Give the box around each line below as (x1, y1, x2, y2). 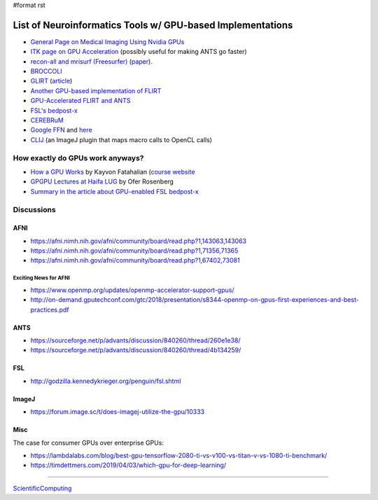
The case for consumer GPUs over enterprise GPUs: (13, 438, 164, 447)
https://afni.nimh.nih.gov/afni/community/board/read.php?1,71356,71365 (30, 246, 239, 255)
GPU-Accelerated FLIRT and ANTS (30, 97, 131, 105)
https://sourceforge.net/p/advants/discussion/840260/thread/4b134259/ (30, 346, 241, 354)
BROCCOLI (30, 67, 62, 76)
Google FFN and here (30, 126, 92, 134)
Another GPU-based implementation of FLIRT (30, 86, 162, 95)
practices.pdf (30, 305, 69, 314)
